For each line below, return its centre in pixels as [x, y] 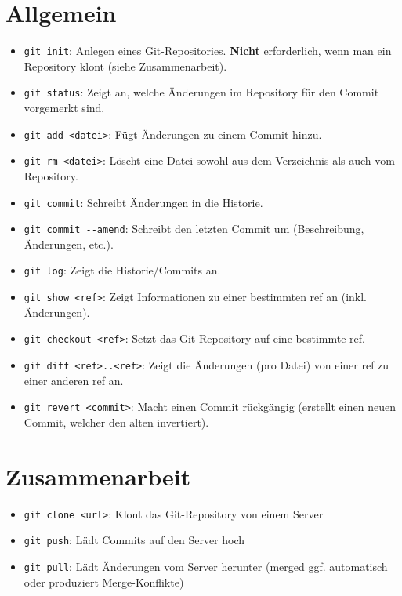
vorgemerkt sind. [64, 108]
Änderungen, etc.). [69, 243]
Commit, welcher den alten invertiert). [116, 422]
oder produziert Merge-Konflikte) [104, 581]
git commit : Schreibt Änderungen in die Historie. [143, 202]
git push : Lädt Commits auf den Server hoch [134, 540]
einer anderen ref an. [74, 380]
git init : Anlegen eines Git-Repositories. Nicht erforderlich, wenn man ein [208, 51]
